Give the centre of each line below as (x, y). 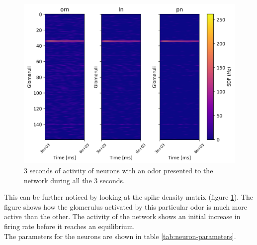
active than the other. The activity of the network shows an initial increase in (122, 216)
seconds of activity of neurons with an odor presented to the (121, 171)
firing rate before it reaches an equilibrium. (70, 226)
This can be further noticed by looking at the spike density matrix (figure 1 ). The (128, 197)
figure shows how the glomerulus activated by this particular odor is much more (126, 206)
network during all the (58, 180)
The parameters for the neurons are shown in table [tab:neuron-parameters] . (120, 236)
